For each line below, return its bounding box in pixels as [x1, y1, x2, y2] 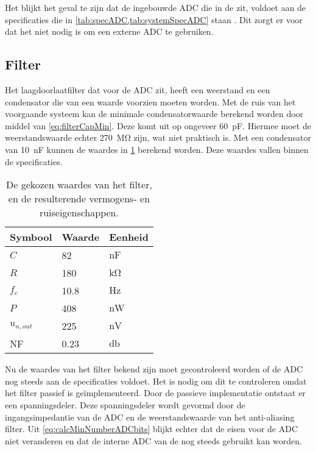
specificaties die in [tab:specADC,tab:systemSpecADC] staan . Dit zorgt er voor [5, 13, 303, 26]
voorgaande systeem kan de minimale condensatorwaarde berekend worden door [5, 107, 304, 120]
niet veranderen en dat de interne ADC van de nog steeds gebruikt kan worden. [5, 434, 302, 447]
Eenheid [109, 230, 149, 244]
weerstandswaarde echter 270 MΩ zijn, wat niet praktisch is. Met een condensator [5, 131, 311, 144]
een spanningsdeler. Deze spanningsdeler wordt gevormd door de [5, 398, 245, 411]
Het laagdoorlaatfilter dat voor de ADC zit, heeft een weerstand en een [5, 83, 270, 96]
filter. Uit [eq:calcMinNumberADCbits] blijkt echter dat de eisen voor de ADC [5, 422, 298, 435]
